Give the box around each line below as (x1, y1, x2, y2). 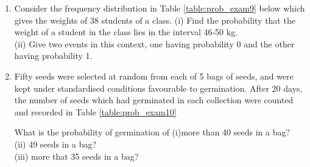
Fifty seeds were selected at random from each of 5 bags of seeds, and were (14, 69, 294, 82)
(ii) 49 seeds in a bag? (14, 137, 97, 150)
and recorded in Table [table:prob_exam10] (14, 105, 177, 118)
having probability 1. (14, 49, 93, 62)
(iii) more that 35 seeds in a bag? (14, 149, 139, 162)
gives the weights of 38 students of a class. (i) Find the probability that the (14, 13, 295, 26)
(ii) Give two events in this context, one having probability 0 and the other (14, 37, 295, 50)
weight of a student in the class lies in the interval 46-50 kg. (14, 26, 238, 38)
